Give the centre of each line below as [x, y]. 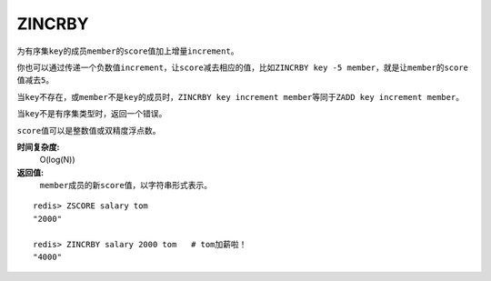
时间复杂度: [38, 146]
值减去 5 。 [35, 80]
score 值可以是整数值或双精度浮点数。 [89, 130]
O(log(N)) [58, 160]
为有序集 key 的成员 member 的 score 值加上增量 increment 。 [128, 51]
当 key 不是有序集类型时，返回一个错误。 [92, 114]
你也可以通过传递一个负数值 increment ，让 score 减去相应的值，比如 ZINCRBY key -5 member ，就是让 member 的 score [242, 67]
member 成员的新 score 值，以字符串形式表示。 [126, 186]
